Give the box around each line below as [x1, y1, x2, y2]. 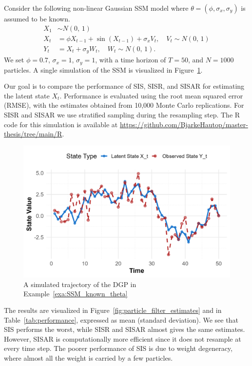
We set [4, 55, 24, 65]
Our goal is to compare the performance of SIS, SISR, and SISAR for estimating [4, 81, 245, 91]
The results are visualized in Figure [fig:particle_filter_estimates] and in [4, 305, 222, 315]
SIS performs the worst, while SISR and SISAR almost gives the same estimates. [4, 324, 245, 334]
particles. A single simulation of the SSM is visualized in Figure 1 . [4, 64, 203, 75]
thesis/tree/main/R [4, 129, 62, 139]
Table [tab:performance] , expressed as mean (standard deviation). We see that [4, 314, 238, 325]
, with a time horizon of [95, 55, 166, 65]
